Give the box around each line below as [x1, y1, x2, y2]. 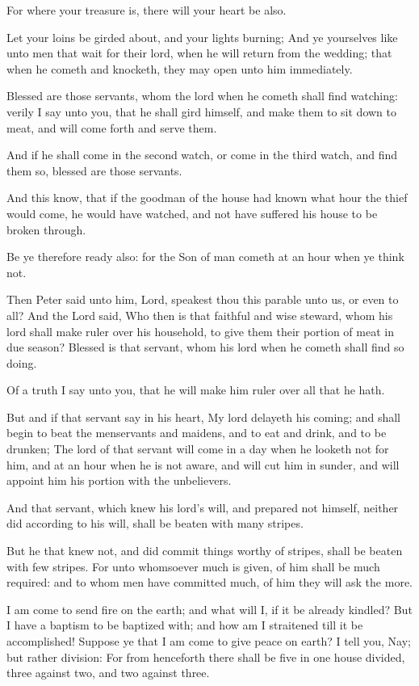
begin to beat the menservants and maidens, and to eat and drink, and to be [6, 424, 387, 441]
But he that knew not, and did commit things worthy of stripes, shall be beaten [6, 542, 403, 559]
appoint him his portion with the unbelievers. [6, 472, 232, 489]
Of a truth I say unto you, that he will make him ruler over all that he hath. [6, 381, 385, 398]
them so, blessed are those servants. [6, 162, 182, 179]
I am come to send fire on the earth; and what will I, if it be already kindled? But [6, 600, 413, 617]
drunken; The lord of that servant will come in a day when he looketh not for [6, 440, 389, 457]
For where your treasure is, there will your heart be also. [6, 2, 287, 18]
